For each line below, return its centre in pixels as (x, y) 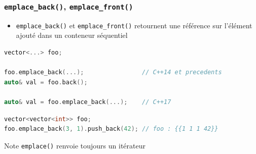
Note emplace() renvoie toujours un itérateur (75, 145)
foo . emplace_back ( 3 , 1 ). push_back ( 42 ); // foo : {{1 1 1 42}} (111, 129)
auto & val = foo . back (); (46, 82)
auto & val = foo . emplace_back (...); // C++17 (88, 102)
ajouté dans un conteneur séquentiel (72, 35)
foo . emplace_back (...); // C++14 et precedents (113, 72)
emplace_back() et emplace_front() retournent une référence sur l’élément (134, 25)
